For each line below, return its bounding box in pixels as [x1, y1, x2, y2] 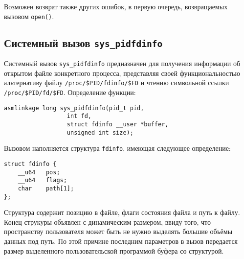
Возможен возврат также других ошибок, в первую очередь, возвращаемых [4, 1, 228, 11]
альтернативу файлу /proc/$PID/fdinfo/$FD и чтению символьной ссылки [4, 77, 229, 88]
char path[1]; [18, 185, 74, 192]
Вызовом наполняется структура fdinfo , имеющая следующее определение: [4, 143, 231, 153]
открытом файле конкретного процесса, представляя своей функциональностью [4, 68, 240, 78]
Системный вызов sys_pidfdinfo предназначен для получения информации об [4, 58, 241, 69]
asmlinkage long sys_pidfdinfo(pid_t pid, [4, 104, 144, 112]
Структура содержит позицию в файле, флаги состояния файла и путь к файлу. [4, 207, 240, 217]
